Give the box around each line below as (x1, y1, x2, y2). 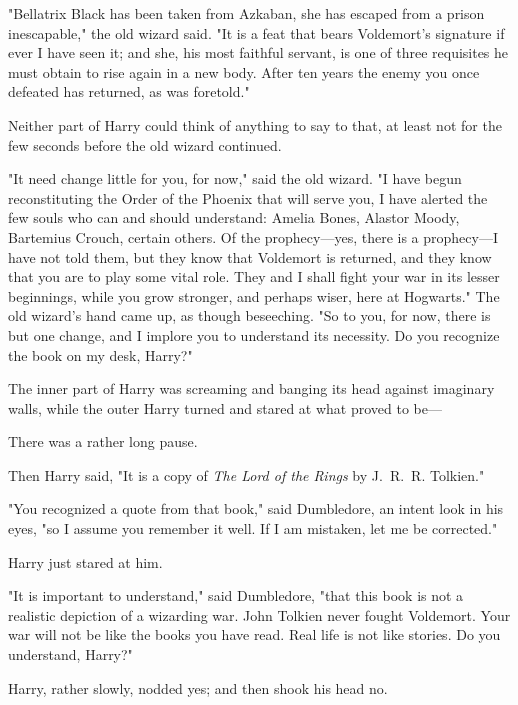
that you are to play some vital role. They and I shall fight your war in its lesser (8, 266, 500, 287)
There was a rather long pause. (8, 431, 198, 452)
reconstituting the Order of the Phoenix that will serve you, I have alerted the (8, 187, 488, 208)
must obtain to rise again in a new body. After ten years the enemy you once (8, 61, 480, 82)
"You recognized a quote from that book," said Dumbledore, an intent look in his (8, 498, 504, 519)
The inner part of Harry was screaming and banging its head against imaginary (8, 378, 495, 399)
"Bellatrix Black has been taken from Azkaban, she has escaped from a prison (8, 3, 485, 23)
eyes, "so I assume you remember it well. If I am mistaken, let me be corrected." (8, 518, 498, 539)
